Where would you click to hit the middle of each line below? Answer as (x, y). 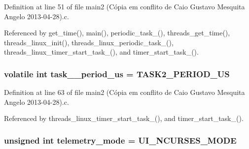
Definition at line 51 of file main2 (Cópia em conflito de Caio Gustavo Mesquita (124, 6)
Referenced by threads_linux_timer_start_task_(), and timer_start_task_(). (124, 118)
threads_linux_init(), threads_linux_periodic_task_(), (89, 42)
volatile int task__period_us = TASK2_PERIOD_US (117, 74)
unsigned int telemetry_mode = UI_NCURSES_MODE (120, 140)
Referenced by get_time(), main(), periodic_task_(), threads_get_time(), (117, 33)
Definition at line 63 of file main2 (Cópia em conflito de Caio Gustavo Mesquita (124, 92)
